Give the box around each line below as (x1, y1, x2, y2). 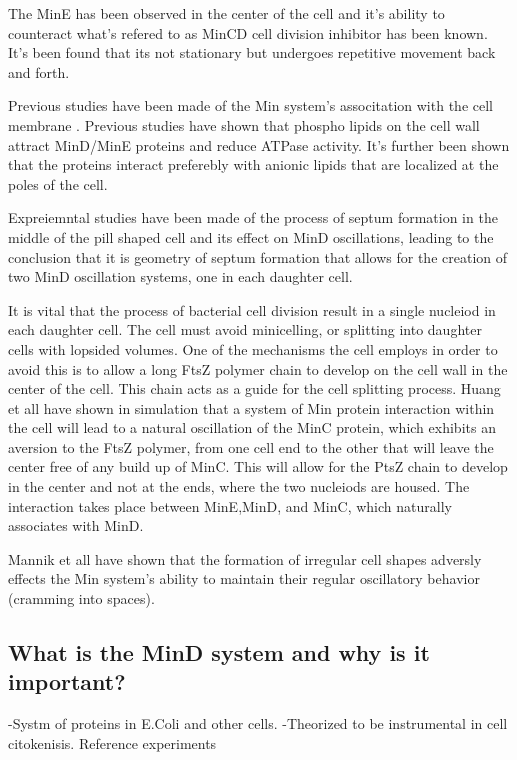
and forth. (8, 61, 70, 82)
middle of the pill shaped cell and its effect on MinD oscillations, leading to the (8, 226, 494, 247)
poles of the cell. (8, 173, 108, 194)
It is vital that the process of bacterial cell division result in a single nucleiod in (8, 299, 496, 320)
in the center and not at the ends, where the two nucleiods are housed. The (8, 476, 470, 497)
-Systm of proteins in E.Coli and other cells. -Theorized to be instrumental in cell (8, 713, 508, 734)
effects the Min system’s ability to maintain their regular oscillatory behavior (8, 568, 480, 589)
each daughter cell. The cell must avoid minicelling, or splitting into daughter (8, 319, 482, 340)
